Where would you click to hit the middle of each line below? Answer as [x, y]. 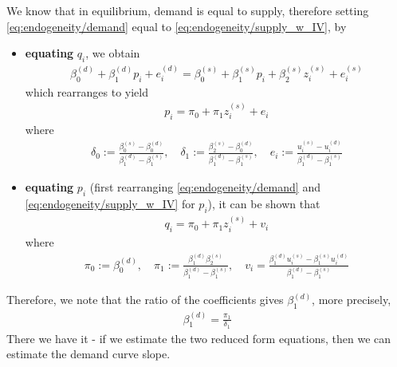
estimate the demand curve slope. [88, 354]
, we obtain [113, 53]
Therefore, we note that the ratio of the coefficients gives [145, 300]
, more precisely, [352, 300]
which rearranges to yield [86, 91]
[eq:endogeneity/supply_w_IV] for [110, 203]
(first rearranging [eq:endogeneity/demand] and [205, 186]
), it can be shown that [264, 203]
